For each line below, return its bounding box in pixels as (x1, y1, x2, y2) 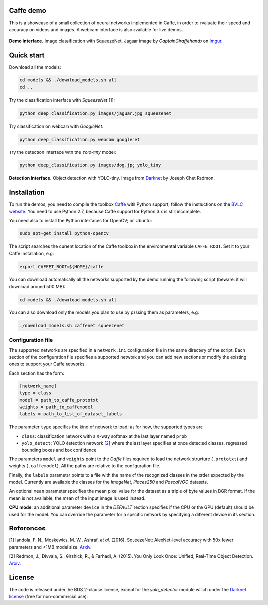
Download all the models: (9, 64, 62, 70)
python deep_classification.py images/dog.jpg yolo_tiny (19, 162, 161, 168)
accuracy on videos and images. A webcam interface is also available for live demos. (9, 26, 183, 32)
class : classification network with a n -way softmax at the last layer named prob (21, 433, 187, 439)
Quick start (9, 51, 45, 60)
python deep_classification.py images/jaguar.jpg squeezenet (19, 110, 172, 116)
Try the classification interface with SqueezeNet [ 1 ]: (9, 97, 115, 103)
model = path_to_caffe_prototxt (19, 397, 99, 403)
